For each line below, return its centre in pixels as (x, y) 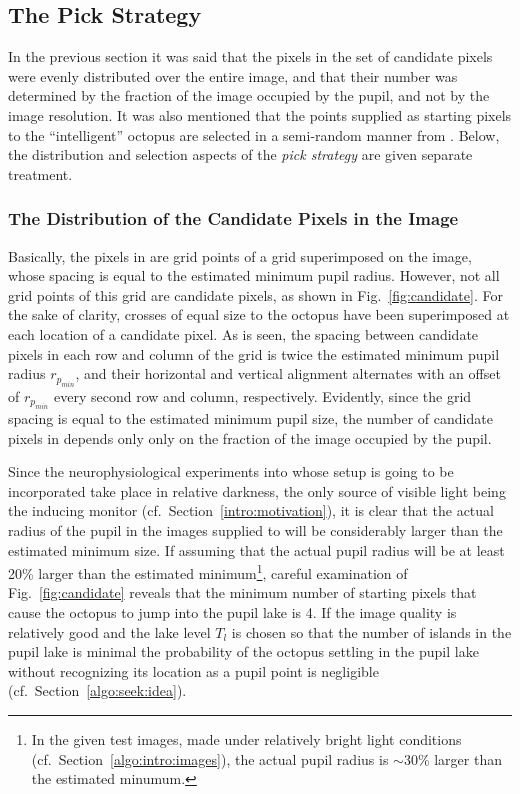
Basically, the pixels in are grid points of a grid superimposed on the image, (240, 255)
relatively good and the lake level (109, 631)
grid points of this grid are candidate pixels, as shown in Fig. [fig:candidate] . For (255, 294)
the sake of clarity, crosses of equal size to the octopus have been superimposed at (259, 314)
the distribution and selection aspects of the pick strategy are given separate (240, 154)
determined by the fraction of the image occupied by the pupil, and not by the (249, 95)
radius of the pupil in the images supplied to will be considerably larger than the (255, 529)
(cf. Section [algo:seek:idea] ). (97, 690)
